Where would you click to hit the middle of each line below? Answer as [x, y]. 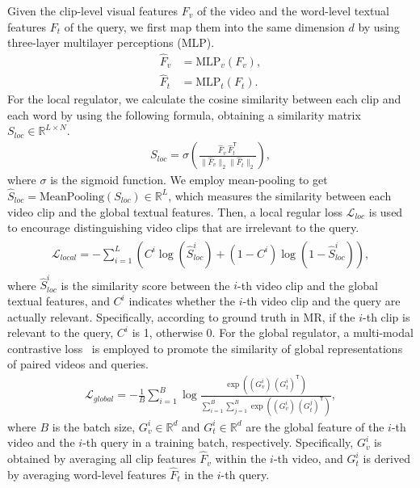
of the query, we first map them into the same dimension [204, 26]
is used [386, 211]
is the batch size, [94, 426]
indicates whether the [182, 301]
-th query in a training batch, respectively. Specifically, [218, 442]
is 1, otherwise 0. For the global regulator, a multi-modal [273, 332]
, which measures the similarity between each [280, 195]
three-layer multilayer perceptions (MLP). [111, 42]
